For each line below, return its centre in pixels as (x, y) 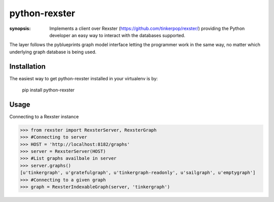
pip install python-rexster (48, 90)
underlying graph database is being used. (53, 52)
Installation (27, 66)
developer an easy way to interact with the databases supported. (117, 35)
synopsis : (20, 28)
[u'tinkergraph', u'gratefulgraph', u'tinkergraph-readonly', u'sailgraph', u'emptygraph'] (138, 173)
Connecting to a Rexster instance (44, 116)
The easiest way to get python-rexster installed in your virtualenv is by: (84, 78)
